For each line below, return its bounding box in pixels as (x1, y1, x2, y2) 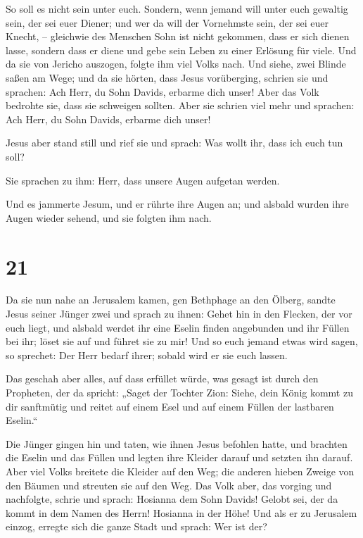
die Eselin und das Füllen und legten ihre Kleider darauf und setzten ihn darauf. (6, 450, 353, 465)
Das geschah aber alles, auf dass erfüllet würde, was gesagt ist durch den (6, 371, 319, 386)
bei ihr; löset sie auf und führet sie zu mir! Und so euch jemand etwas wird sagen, (6, 334, 358, 349)
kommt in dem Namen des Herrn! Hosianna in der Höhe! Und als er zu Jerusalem (6, 505, 357, 520)
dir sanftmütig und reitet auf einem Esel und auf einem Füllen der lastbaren (6, 399, 334, 413)
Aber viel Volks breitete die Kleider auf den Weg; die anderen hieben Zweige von (6, 463, 355, 478)
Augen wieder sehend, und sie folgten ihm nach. (6, 210, 212, 225)
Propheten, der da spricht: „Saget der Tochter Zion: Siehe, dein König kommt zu (6, 385, 353, 399)
